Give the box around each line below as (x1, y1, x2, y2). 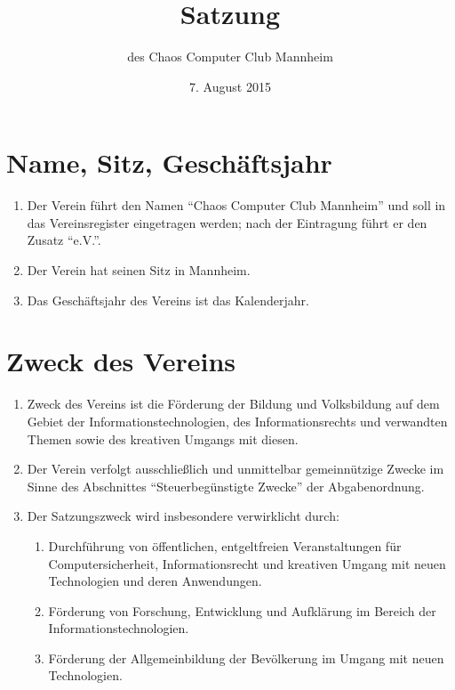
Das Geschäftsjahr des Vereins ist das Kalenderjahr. (27, 290, 309, 309)
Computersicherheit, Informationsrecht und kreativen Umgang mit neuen (48, 554, 446, 572)
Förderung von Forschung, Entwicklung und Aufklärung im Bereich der (48, 601, 436, 620)
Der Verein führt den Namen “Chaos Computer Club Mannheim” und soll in (27, 196, 446, 215)
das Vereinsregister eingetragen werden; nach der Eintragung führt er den (27, 213, 427, 231)
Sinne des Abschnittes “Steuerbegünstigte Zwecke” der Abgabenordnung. (27, 476, 425, 495)
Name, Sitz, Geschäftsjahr (6, 144, 332, 181)
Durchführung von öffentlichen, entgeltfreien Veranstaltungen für (48, 536, 402, 555)
